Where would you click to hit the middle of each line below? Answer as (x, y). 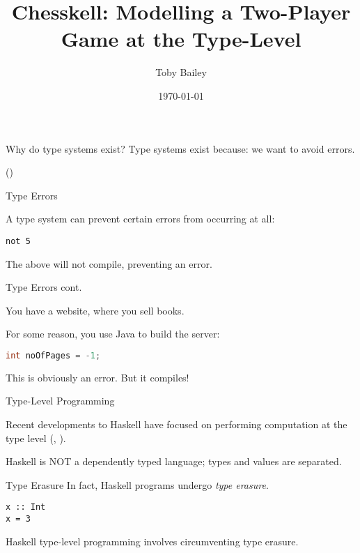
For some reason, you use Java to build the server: (113, 334)
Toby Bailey (181, 72)
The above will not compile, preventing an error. (109, 263)
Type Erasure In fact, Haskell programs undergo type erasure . (137, 484)
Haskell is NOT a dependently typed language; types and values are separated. (174, 461)
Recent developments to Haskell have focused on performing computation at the (177, 424)
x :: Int (26, 507)
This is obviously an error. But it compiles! (97, 377)
